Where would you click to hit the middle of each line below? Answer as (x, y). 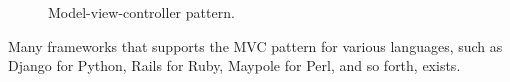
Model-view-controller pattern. (141, 12)
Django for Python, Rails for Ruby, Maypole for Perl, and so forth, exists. (234, 65)
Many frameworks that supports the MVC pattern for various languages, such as (255, 45)
